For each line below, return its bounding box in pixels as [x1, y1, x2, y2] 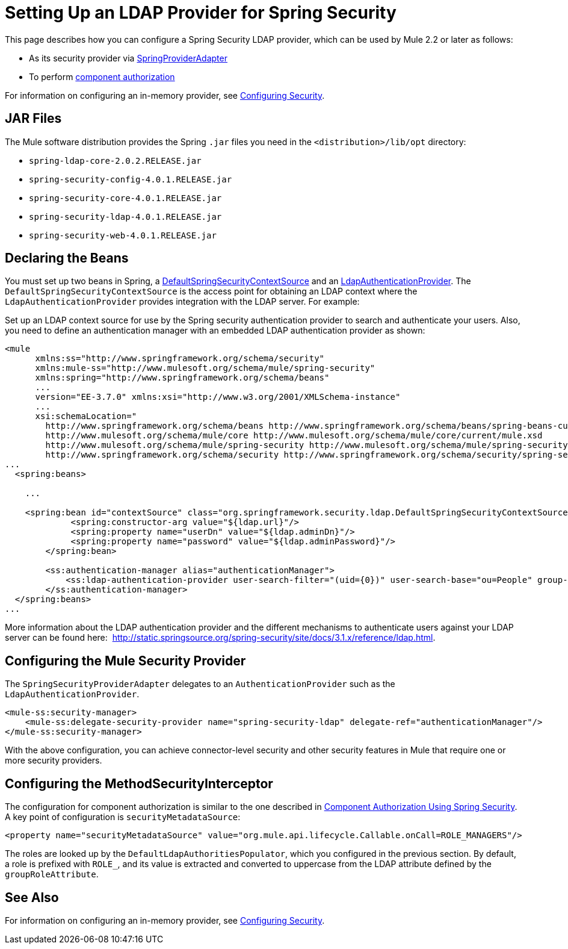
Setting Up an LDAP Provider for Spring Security [5, 2, 397, 23]
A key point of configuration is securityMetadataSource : [5, 812, 241, 823]
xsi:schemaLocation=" [35, 411, 137, 422]
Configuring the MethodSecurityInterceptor [5, 776, 273, 791]
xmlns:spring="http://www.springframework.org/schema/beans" [35, 373, 330, 383]
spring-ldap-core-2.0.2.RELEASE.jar [29, 155, 202, 166]
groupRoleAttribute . [5, 869, 99, 880]
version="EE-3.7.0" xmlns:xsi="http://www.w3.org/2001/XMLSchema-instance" [35, 392, 401, 402]
